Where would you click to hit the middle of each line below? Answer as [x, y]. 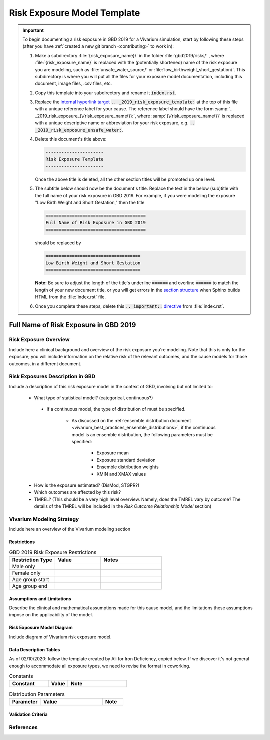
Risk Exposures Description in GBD [52, 376]
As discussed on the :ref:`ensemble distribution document [131, 420]
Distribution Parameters [37, 694]
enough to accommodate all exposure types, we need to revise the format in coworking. [100, 666]
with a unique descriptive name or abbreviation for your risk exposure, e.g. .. [115, 123]
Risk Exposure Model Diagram [41, 628]
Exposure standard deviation [126, 460]
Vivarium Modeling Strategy [44, 519]
